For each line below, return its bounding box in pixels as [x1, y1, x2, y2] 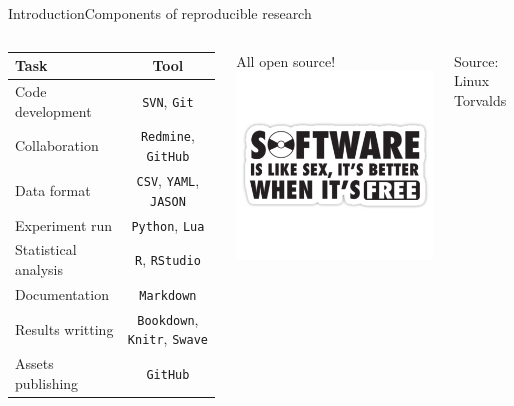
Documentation [15, 283, 109, 304]
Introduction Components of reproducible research [8, 3, 312, 23]
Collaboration [15, 135, 99, 156]
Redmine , [140, 125, 195, 146]
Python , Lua [131, 214, 205, 235]
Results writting [15, 318, 114, 339]
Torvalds [453, 89, 507, 110]
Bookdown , [137, 308, 199, 329]
